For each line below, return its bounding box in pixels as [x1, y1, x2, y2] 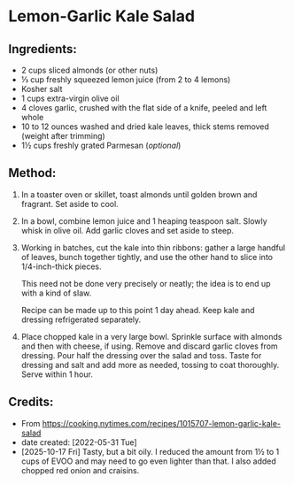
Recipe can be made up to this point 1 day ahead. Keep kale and [20, 304, 255, 315]
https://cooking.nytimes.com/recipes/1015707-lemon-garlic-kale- [42, 418, 281, 428]
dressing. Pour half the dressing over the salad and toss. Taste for [20, 350, 262, 360]
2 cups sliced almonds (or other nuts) [20, 65, 159, 75]
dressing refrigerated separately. [20, 314, 142, 325]
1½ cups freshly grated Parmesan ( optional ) [20, 140, 182, 150]
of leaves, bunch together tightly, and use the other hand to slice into [20, 251, 274, 262]
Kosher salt [20, 84, 63, 94]
